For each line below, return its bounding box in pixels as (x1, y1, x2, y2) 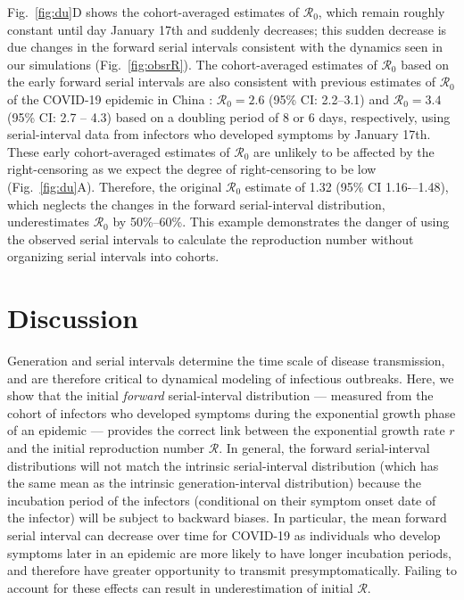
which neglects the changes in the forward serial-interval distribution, (7, 194, 385, 213)
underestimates (7, 212, 89, 231)
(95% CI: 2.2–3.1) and (269, 89, 390, 108)
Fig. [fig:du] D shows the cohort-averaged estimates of (7, 3, 300, 21)
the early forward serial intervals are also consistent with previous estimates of (7, 72, 435, 91)
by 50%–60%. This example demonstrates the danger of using (112, 212, 450, 231)
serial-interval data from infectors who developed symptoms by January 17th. (7, 125, 431, 144)
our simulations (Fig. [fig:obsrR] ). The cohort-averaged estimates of (7, 54, 377, 73)
